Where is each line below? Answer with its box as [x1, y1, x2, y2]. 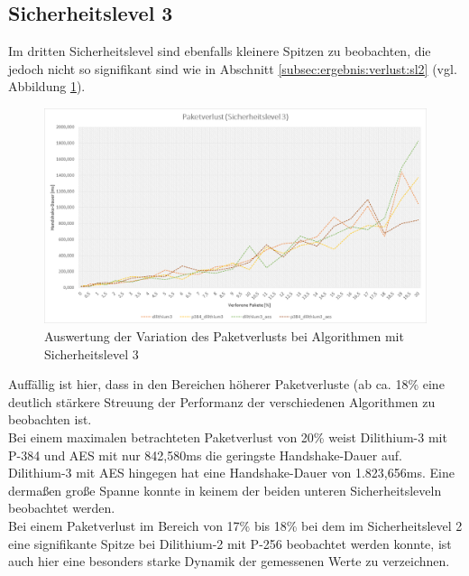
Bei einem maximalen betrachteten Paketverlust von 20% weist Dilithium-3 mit [8, 428, 447, 447]
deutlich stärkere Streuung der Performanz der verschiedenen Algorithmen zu [8, 392, 436, 411]
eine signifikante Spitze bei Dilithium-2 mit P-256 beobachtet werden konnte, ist [8, 534, 452, 553]
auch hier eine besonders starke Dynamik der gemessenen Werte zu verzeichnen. [8, 552, 450, 571]
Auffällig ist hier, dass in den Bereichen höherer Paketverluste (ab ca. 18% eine [8, 375, 445, 394]
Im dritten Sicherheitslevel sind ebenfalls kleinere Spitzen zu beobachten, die [8, 42, 431, 60]
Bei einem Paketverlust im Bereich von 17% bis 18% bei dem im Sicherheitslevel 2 [8, 516, 463, 535]
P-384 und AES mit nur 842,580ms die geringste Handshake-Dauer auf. [8, 445, 402, 464]
